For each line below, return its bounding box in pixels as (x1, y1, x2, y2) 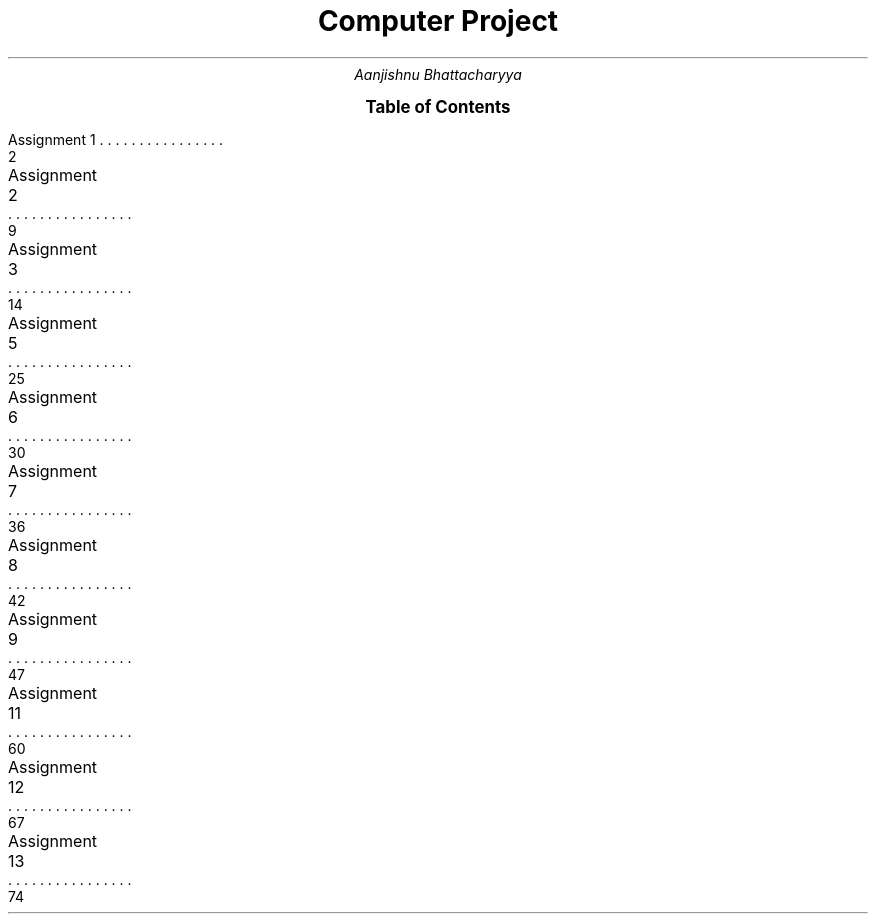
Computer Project (317, 4, 559, 38)
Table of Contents (365, 96, 511, 117)
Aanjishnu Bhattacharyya (354, 65, 522, 83)
